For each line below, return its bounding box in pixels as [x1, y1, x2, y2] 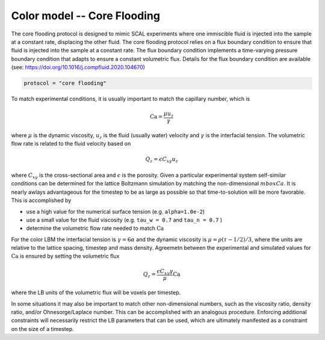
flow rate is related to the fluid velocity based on [11, 140, 131, 147]
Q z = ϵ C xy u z [145, 156, 179, 164]
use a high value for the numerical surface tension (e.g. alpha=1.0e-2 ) [26, 208, 205, 215]
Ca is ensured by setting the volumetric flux [11, 253, 120, 260]
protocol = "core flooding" [23, 80, 107, 87]
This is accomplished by [11, 197, 72, 204]
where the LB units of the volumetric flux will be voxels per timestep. [11, 289, 181, 296]
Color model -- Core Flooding [11, 9, 161, 22]
